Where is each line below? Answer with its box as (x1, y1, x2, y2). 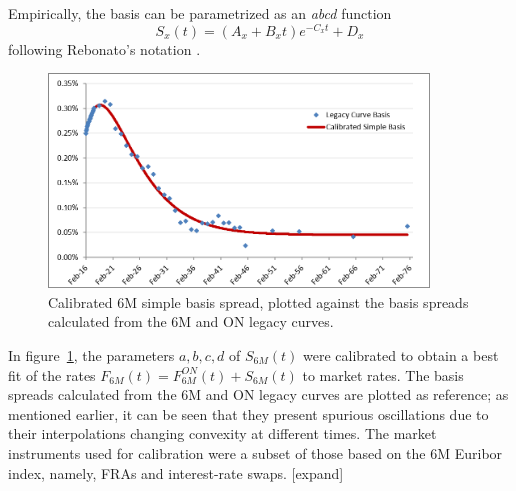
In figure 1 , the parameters (8, 345, 175, 366)
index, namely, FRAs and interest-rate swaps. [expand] (8, 462, 344, 483)
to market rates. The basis (302, 364, 464, 385)
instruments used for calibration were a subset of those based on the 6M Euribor (8, 443, 503, 463)
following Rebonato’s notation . (8, 38, 201, 59)
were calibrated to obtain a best (302, 345, 499, 366)
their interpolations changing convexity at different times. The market (8, 423, 437, 444)
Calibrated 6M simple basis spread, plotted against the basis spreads (48, 291, 469, 312)
